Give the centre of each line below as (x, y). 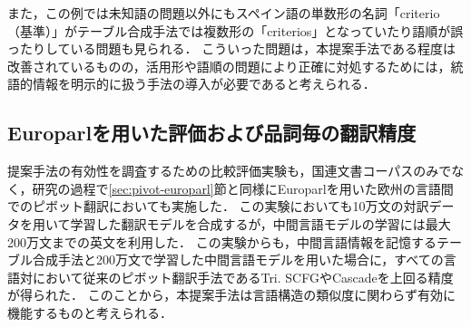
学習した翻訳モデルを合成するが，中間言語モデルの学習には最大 (260, 223)
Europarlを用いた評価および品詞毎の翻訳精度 (212, 133)
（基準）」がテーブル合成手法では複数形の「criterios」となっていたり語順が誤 (235, 30)
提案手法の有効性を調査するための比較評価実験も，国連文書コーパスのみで (230, 171)
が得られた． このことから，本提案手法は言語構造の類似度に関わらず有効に (231, 295)
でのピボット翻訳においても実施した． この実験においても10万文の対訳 (218, 206)
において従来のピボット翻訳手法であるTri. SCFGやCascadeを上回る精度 (243, 277)
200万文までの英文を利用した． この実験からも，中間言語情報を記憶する (222, 241)
